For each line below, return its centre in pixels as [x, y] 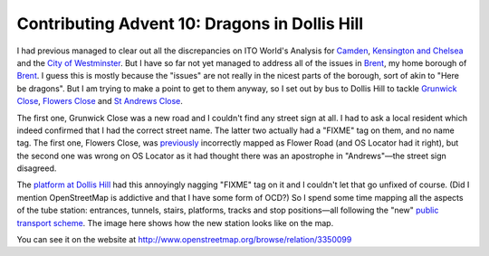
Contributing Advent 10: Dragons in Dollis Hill [190, 24]
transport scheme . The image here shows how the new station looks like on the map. [175, 223]
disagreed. [37, 168]
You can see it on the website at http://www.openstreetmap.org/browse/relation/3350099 [184, 240]
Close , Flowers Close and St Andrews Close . [100, 101]
